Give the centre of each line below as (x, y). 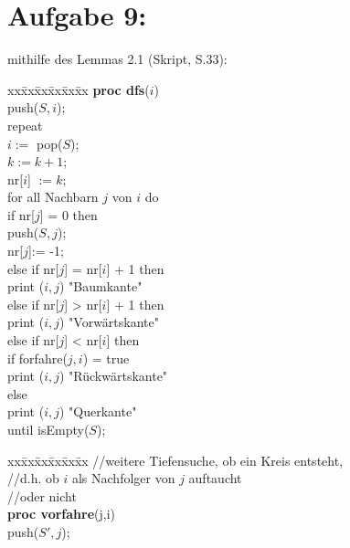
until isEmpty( (48, 429)
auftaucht (215, 478)
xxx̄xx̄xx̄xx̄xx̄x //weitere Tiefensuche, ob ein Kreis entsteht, (175, 460)
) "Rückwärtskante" (113, 376)
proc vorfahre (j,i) (62, 514)
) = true (106, 358)
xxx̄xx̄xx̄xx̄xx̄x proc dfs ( (79, 89)
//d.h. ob (33, 478)
